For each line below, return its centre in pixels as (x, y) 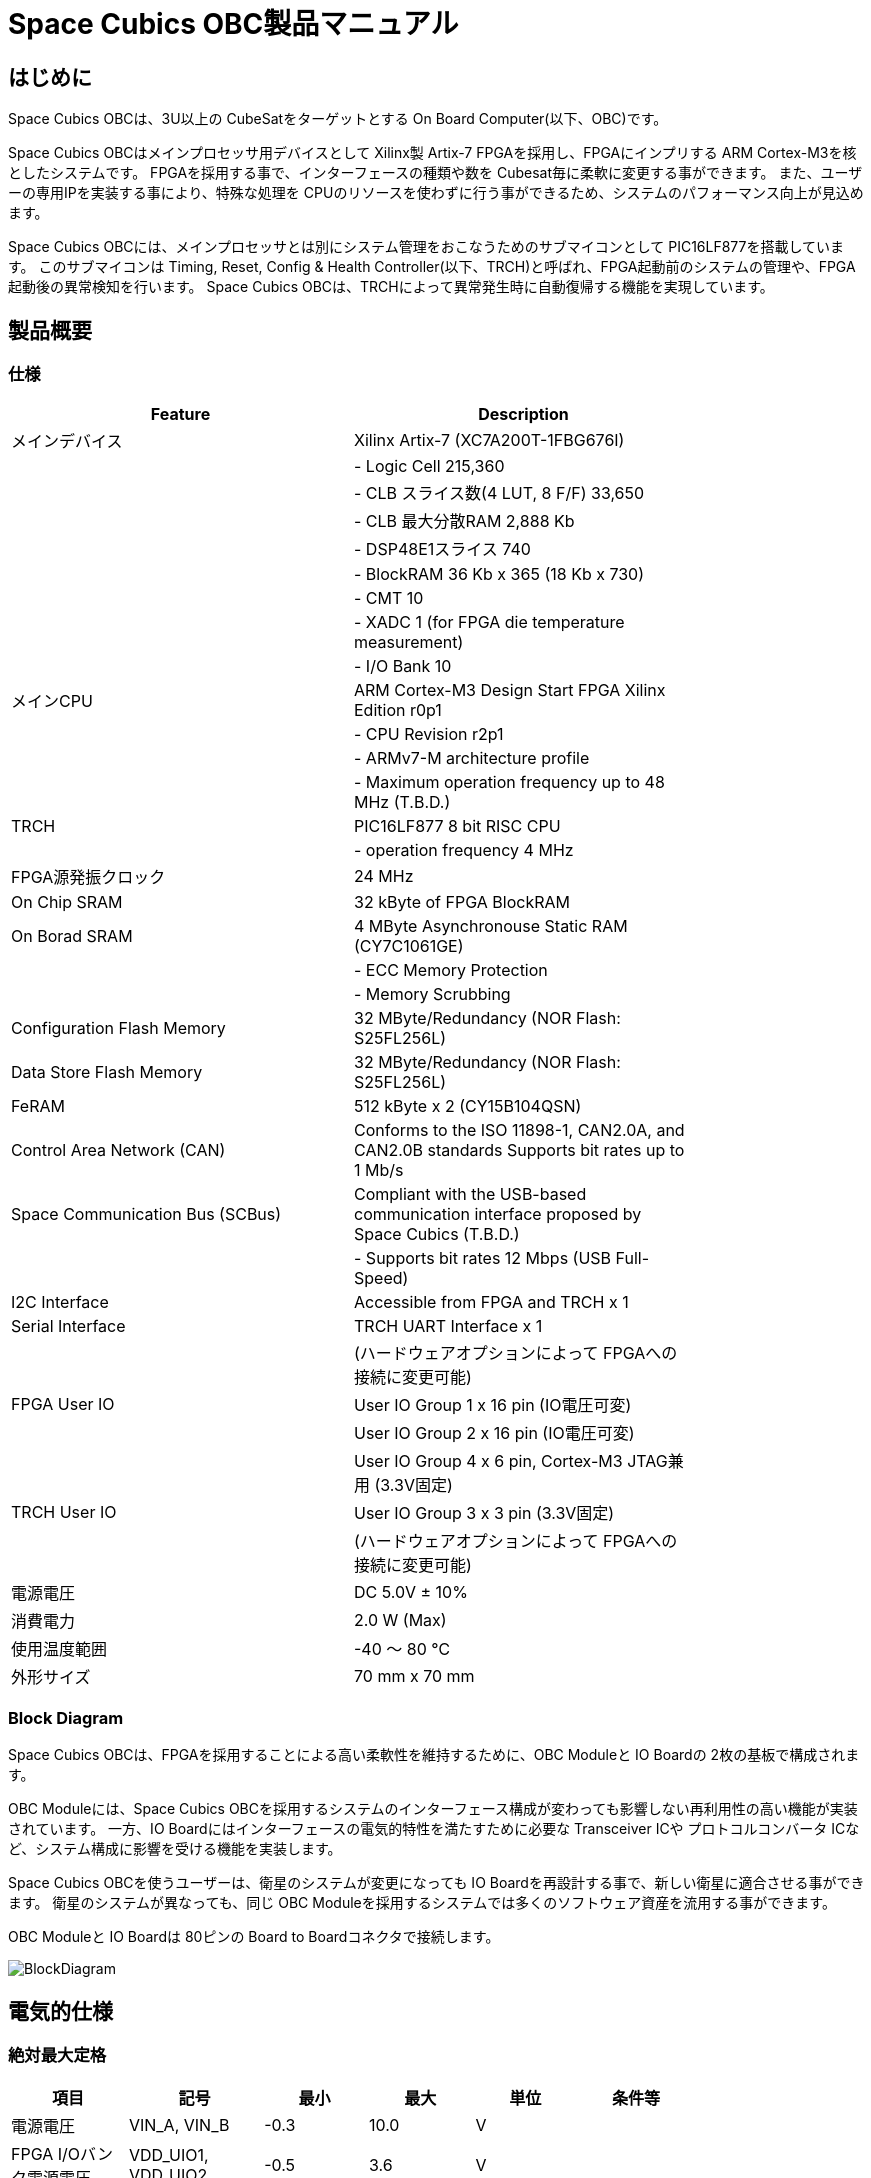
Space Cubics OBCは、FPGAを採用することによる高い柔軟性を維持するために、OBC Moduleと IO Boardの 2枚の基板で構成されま (434, 1755)
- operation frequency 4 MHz (464, 850)
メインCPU (52, 701)
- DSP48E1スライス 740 (442, 549)
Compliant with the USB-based (470, 1194)
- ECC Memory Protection (451, 970)
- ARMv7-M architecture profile (472, 758)
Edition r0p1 (398, 710)
